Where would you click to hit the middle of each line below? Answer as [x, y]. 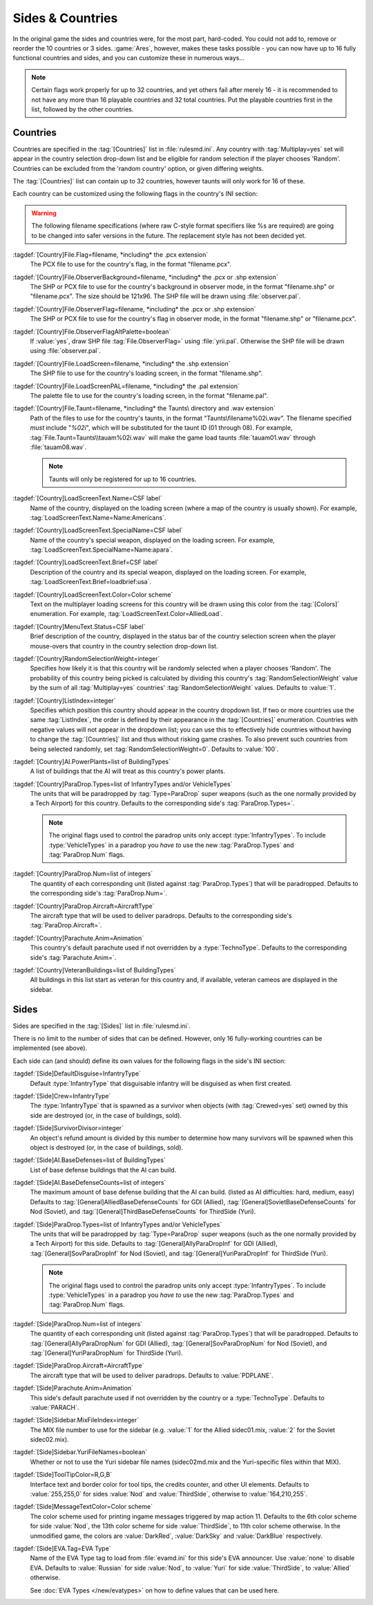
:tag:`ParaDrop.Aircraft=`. [66, 925]
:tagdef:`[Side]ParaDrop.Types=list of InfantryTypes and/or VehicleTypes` [117, 1224]
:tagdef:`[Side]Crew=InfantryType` [62, 1096]
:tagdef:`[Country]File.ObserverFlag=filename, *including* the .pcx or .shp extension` [134, 309]
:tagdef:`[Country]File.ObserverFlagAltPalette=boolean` [92, 332]
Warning [44, 213]
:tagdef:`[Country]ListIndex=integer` [64, 700]
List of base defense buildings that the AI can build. [103, 1170]
